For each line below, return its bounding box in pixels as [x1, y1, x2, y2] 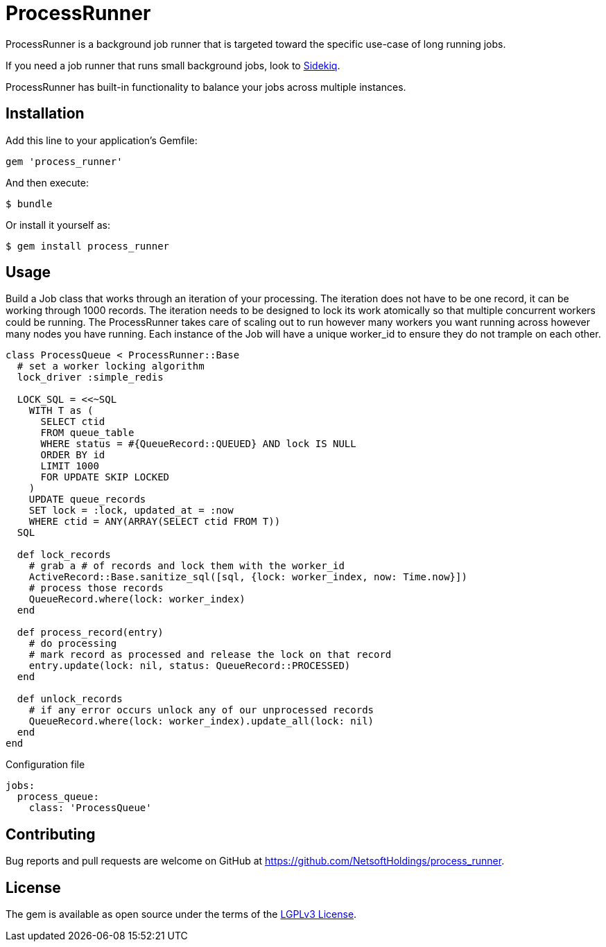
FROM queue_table [40, 427, 135, 439]
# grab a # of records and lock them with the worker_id [28, 560, 345, 572]
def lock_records [17, 549, 111, 561]
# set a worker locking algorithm [17, 360, 205, 372]
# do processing [28, 638, 117, 650]
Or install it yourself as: [6, 218, 110, 231]
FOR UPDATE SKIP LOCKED [40, 471, 170, 483]
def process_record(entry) [17, 627, 164, 638]
